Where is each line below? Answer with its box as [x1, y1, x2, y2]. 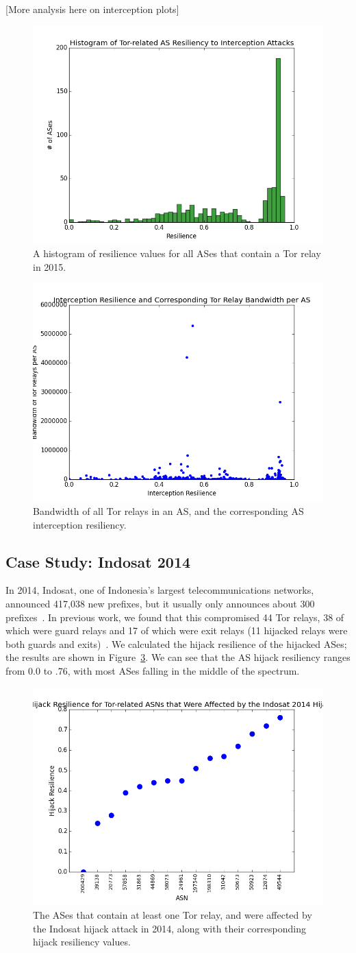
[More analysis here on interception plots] [5, 2, 179, 16]
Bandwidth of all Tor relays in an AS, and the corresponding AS [33, 503, 304, 518]
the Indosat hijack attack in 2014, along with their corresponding [33, 921, 306, 935]
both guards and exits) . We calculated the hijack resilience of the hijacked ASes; [5, 636, 347, 651]
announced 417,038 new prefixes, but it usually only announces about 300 [5, 596, 315, 610]
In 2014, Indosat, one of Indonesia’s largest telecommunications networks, [5, 583, 314, 597]
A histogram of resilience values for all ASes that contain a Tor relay [33, 246, 321, 261]
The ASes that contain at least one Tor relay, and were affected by [33, 908, 312, 922]
